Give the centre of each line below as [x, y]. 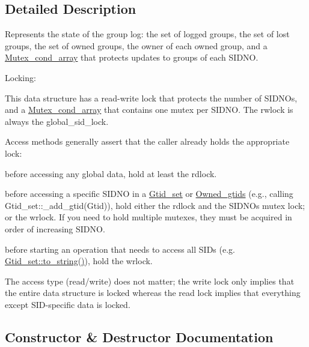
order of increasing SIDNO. [55, 228]
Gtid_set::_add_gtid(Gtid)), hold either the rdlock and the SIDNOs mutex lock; [155, 205]
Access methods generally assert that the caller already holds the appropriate [147, 141]
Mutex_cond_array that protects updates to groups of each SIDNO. [132, 57]
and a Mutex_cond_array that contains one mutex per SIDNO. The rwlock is [149, 110]
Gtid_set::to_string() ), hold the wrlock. [79, 261]
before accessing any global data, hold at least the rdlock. [111, 173]
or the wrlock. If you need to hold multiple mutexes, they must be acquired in [148, 217]
